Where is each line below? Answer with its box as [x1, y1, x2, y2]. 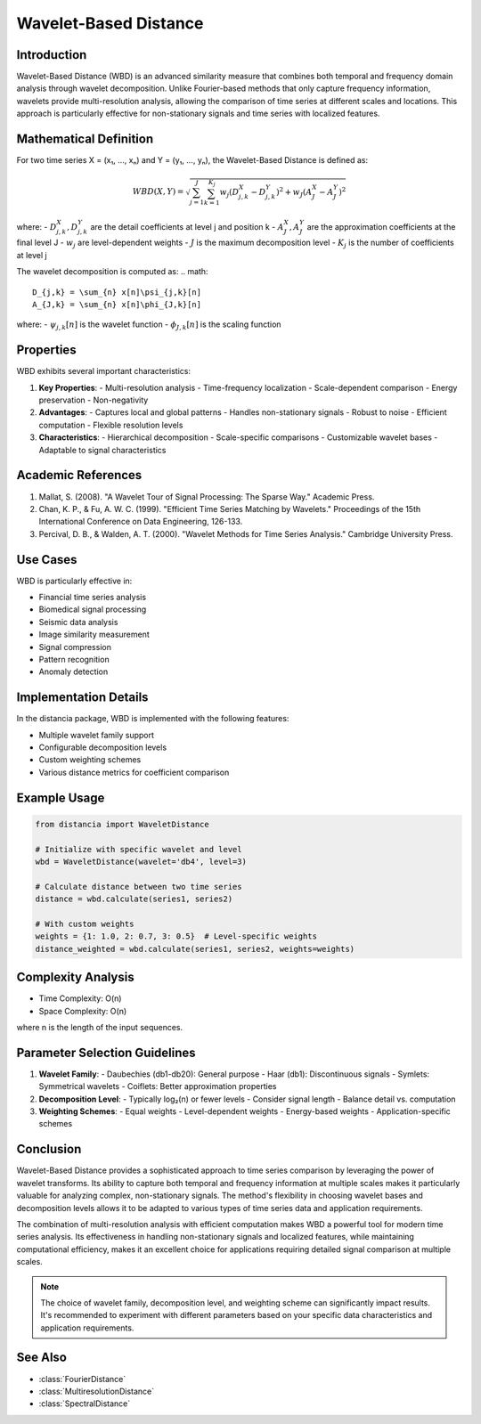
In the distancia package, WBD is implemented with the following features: [16, 713, 289, 724]
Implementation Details [16, 690, 149, 705]
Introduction [16, 47, 87, 62]
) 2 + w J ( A [276, 185, 313, 199]
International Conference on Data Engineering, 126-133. [38, 517, 243, 527]
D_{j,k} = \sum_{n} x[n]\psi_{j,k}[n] [32, 287, 202, 297]
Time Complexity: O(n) [38, 993, 122, 1004]
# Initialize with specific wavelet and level [35, 844, 242, 854]
